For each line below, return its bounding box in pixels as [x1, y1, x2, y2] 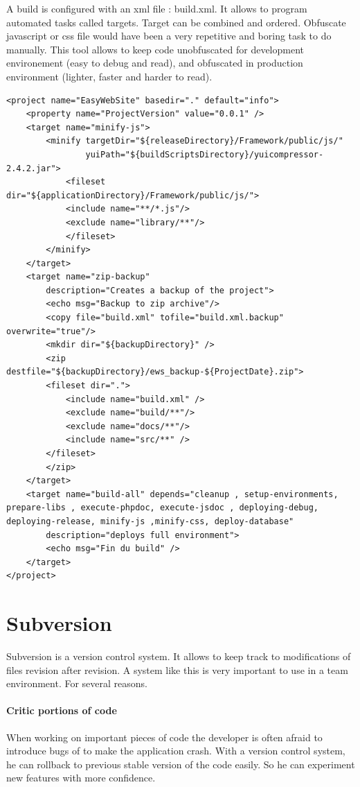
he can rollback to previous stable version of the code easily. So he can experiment [6, 756, 355, 771]
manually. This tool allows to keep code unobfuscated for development [6, 42, 304, 56]
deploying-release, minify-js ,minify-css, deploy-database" [6, 516, 294, 526]
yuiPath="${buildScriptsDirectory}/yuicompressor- [85, 149, 324, 159]
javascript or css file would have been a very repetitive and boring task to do [6, 28, 332, 43]
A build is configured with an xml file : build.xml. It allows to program [6, 1, 307, 15]
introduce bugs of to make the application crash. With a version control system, [6, 743, 345, 758]
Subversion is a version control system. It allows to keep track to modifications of [6, 649, 351, 664]
